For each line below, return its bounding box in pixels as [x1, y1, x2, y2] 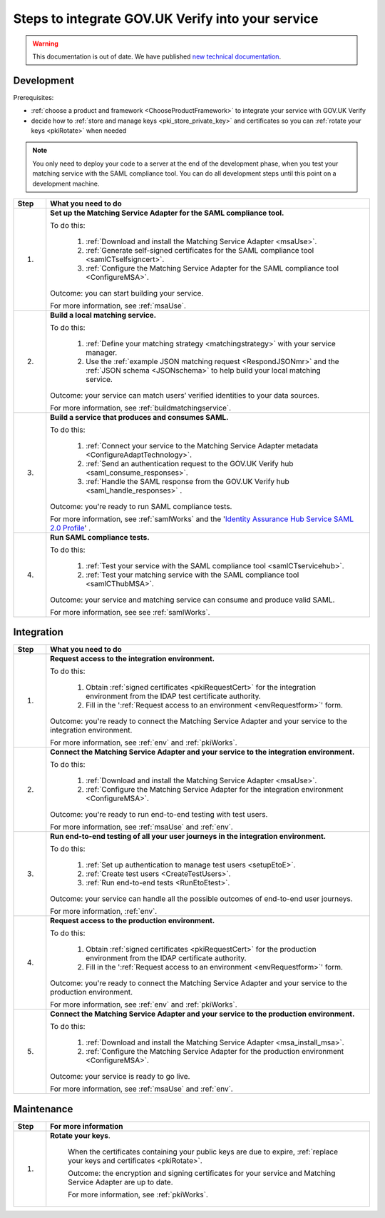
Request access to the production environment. [50, 916, 215, 926]
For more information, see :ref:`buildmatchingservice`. [50, 403, 232, 413]
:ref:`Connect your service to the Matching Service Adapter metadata [86, 441, 319, 451]
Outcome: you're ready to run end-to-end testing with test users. [50, 810, 268, 820]
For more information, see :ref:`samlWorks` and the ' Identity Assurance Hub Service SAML [50, 514, 354, 524]
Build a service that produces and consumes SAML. [50, 412, 229, 422]
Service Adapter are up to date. [68, 1177, 173, 1187]
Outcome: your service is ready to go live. [50, 1072, 190, 1082]
